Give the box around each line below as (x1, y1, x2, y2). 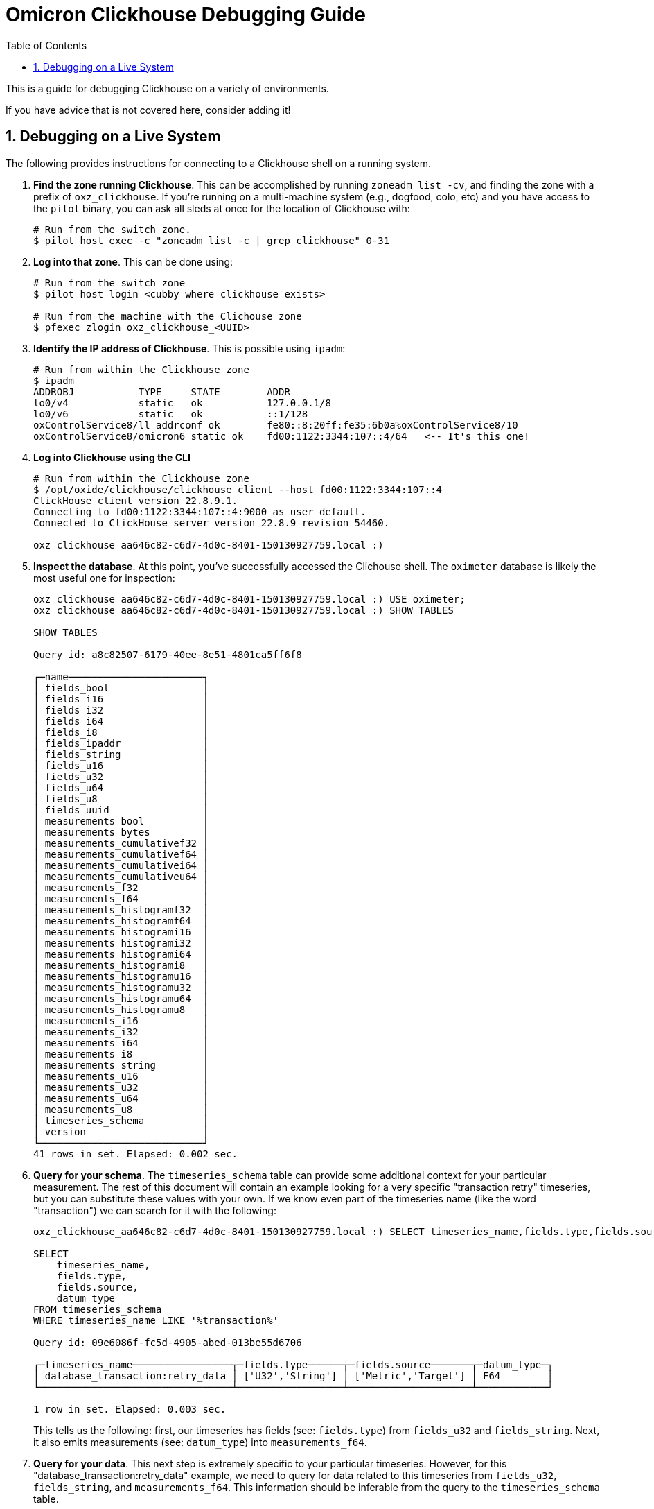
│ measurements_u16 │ (33, 1070, 209, 1082)
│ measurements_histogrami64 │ (33, 948, 209, 960)
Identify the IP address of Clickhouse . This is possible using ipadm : (33, 342, 346, 354)
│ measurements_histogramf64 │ (33, 915, 209, 926)
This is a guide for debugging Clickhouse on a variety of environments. (6, 82, 329, 94)
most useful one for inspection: (33, 571, 175, 584)
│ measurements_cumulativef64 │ (33, 848, 209, 860)
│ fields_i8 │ (33, 726, 209, 738)
